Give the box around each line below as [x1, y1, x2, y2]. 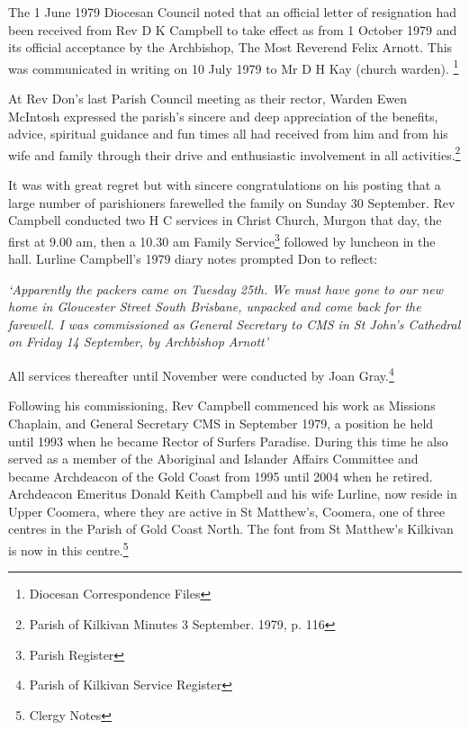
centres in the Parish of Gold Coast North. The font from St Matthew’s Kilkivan [8, 519, 454, 538]
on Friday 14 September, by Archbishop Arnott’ [8, 332, 269, 351]
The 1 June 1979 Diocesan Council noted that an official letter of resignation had [8, 3, 457, 21]
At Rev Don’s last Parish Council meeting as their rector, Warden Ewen [8, 89, 408, 108]
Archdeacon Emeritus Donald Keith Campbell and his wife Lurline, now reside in [8, 484, 457, 503]
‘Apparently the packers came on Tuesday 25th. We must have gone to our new [8, 279, 444, 298]
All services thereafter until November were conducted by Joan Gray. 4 [8, 364, 394, 384]
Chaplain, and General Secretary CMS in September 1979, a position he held [8, 413, 434, 432]
